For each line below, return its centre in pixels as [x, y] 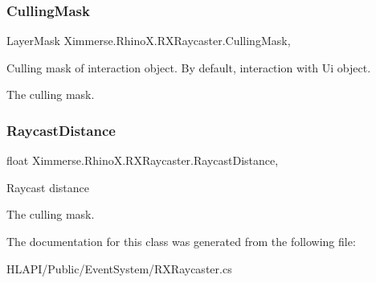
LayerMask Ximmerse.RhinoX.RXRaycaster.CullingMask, [149, 41]
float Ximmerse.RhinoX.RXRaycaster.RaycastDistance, [143, 160]
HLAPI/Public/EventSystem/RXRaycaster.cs [119, 268]
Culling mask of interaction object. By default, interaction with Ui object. [189, 67]
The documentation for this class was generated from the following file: [181, 241]
